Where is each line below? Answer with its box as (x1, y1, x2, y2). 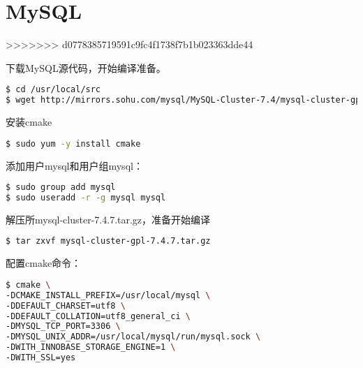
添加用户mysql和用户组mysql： (6, 158, 143, 172)
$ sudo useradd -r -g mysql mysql (6, 193, 166, 203)
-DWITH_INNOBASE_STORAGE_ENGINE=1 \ (6, 342, 176, 353)
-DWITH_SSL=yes (6, 353, 76, 363)
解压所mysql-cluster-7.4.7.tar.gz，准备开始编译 (6, 212, 211, 226)
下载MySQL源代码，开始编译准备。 (6, 60, 166, 75)
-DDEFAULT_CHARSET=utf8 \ (6, 300, 126, 311)
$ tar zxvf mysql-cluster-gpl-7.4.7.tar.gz (6, 236, 211, 246)
